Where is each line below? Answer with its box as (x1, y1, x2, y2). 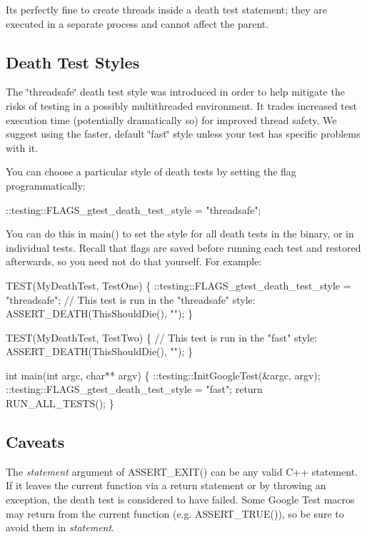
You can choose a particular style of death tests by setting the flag (6, 164, 296, 179)
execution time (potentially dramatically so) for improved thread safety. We (6, 112, 337, 127)
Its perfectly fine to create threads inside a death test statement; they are (6, 2, 328, 16)
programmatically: (6, 178, 86, 193)
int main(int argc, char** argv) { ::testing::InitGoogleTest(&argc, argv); (6, 367, 321, 382)
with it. (6, 140, 39, 155)
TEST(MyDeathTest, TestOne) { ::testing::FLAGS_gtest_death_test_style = (6, 277, 351, 292)
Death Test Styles (6, 51, 140, 73)
